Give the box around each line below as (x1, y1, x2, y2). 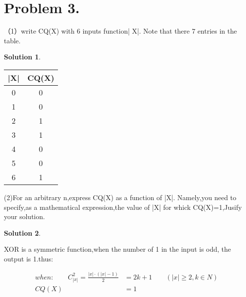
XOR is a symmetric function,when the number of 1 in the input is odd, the (4, 244, 231, 254)
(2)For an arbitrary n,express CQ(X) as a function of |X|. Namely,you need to (4, 192, 237, 202)
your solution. (4, 211, 45, 222)
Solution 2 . (4, 227, 41, 238)
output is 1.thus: (4, 253, 53, 263)
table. (4, 35, 21, 45)
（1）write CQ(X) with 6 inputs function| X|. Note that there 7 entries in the (4, 26, 237, 36)
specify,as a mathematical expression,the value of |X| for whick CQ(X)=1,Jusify (4, 202, 242, 212)
